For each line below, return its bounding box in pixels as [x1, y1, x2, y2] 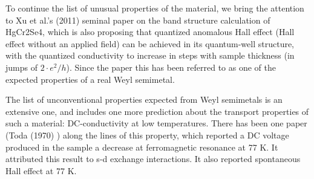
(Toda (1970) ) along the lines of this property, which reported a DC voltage [5, 128, 289, 141]
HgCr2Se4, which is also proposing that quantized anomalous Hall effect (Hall [5, 25, 295, 38]
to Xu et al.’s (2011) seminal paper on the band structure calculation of [5, 13, 270, 26]
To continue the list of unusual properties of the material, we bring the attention [5, 2, 304, 14]
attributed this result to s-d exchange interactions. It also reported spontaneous [5, 152, 301, 165]
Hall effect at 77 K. [5, 164, 77, 177]
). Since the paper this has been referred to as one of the [66, 60, 276, 73]
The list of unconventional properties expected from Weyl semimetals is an [5, 93, 283, 106]
